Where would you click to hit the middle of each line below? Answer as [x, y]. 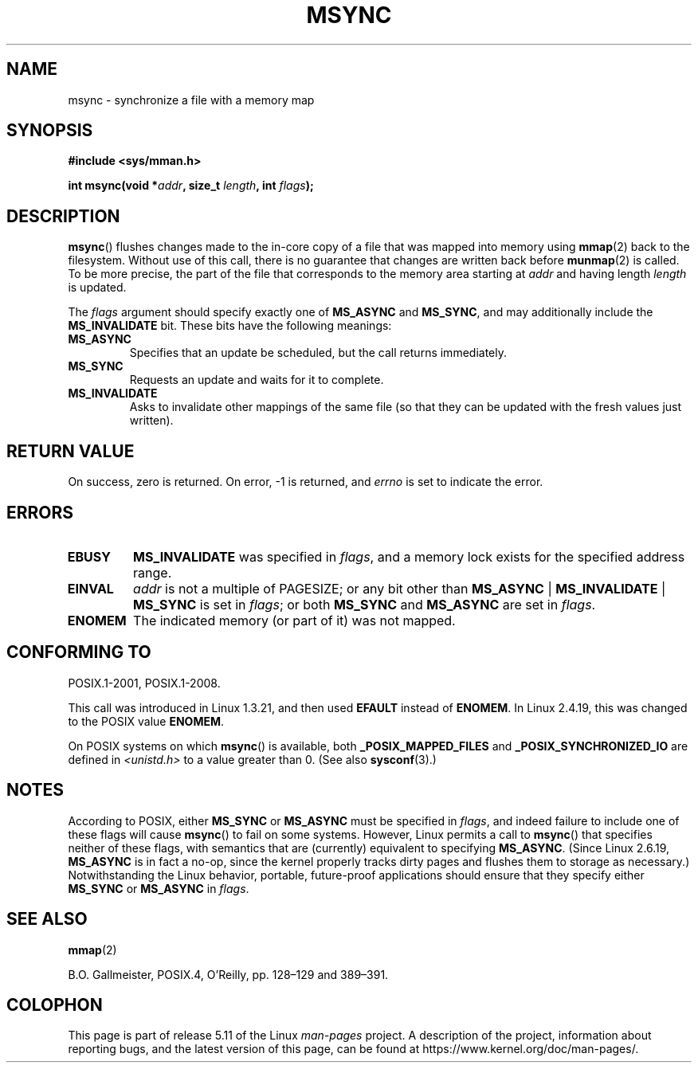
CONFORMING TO [79, 652]
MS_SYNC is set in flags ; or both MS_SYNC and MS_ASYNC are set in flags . [365, 604]
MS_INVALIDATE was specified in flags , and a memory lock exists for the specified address [409, 556]
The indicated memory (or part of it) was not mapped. [294, 620]
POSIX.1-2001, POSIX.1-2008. [144, 683]
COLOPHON [55, 1004]
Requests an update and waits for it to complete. [257, 380]
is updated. [97, 288]
